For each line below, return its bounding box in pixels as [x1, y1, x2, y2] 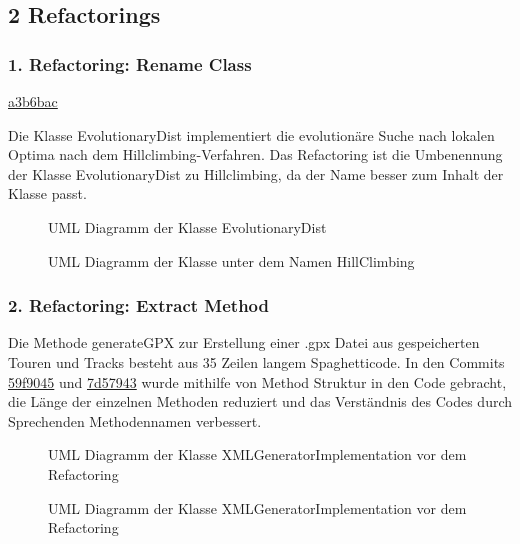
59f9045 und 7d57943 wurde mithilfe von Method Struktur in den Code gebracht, [8, 371, 507, 392]
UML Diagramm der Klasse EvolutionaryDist [48, 216, 327, 237]
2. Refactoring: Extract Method [8, 293, 269, 318]
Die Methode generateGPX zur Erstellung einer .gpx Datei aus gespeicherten [8, 332, 480, 353]
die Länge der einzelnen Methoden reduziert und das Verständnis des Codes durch [8, 391, 513, 412]
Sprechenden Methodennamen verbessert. [8, 410, 262, 431]
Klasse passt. [8, 183, 87, 204]
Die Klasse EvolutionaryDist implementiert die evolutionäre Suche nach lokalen [8, 124, 495, 145]
